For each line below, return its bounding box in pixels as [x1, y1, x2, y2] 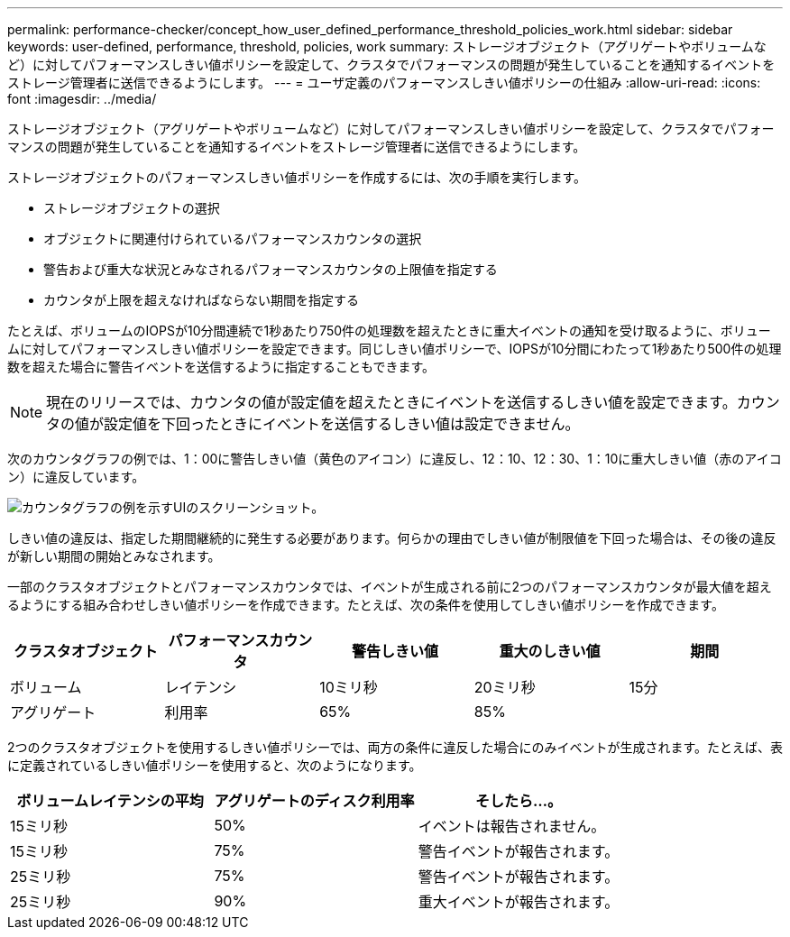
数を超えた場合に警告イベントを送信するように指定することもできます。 [7, 359, 436, 374]
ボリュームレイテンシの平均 [16, 792, 204, 810]
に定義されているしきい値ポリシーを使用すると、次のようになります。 [7, 758, 422, 773]
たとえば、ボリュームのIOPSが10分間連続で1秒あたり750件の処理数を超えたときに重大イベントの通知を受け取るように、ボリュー [7, 323, 771, 338]
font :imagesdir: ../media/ [7, 91, 157, 106]
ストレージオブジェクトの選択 [43, 200, 220, 216]
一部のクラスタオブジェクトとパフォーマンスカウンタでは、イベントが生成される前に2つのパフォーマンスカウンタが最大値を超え [7, 579, 772, 594]
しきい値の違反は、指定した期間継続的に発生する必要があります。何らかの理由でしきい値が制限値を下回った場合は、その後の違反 [7, 530, 776, 546]
